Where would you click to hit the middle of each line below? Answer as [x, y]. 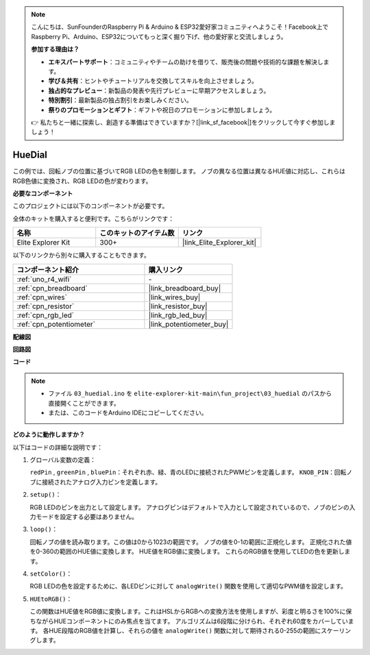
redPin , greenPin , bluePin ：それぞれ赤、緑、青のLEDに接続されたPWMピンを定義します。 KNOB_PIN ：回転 [188, 472]
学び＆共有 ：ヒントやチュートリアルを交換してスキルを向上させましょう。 [153, 81]
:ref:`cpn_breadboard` [52, 288]
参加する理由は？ [55, 49]
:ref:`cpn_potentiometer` [56, 324]
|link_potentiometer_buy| [188, 324]
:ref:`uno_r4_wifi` [44, 279]
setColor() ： [51, 573]
